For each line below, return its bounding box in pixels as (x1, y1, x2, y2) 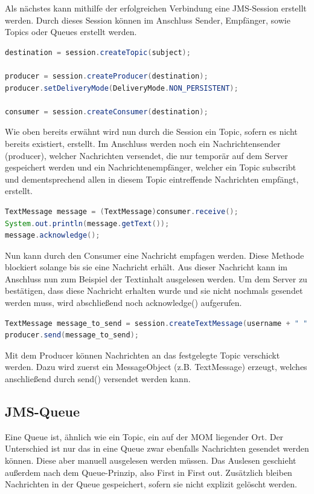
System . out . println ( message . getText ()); (5, 219, 170, 228)
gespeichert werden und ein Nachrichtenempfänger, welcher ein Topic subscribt (5, 161, 296, 174)
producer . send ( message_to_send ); (5, 331, 139, 340)
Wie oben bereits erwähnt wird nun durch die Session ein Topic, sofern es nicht (5, 125, 298, 138)
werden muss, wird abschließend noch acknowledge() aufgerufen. (5, 296, 242, 309)
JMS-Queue (5, 402, 80, 421)
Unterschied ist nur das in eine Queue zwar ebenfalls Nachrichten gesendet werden (5, 442, 309, 455)
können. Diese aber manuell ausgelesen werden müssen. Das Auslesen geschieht (5, 454, 296, 467)
